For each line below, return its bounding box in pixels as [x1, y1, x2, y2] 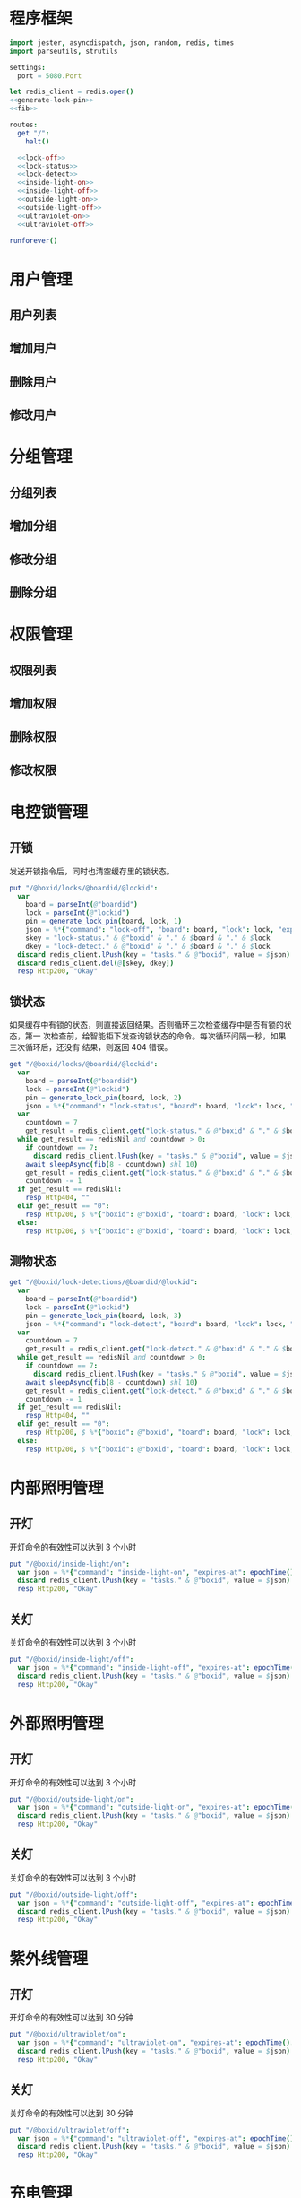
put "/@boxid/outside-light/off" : [9, 1890, 139, 1899]
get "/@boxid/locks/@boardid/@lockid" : [9, 1060, 159, 1069]
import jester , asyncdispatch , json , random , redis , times [9, 38, 235, 48]
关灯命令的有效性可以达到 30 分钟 [9, 2107, 134, 2118]
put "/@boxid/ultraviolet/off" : [9, 2125, 130, 2134]
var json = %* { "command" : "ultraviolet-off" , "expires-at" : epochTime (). [17, 2133, 298, 2143]
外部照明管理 [9, 1713, 105, 1733]
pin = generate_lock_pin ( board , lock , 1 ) [25, 917, 182, 926]
